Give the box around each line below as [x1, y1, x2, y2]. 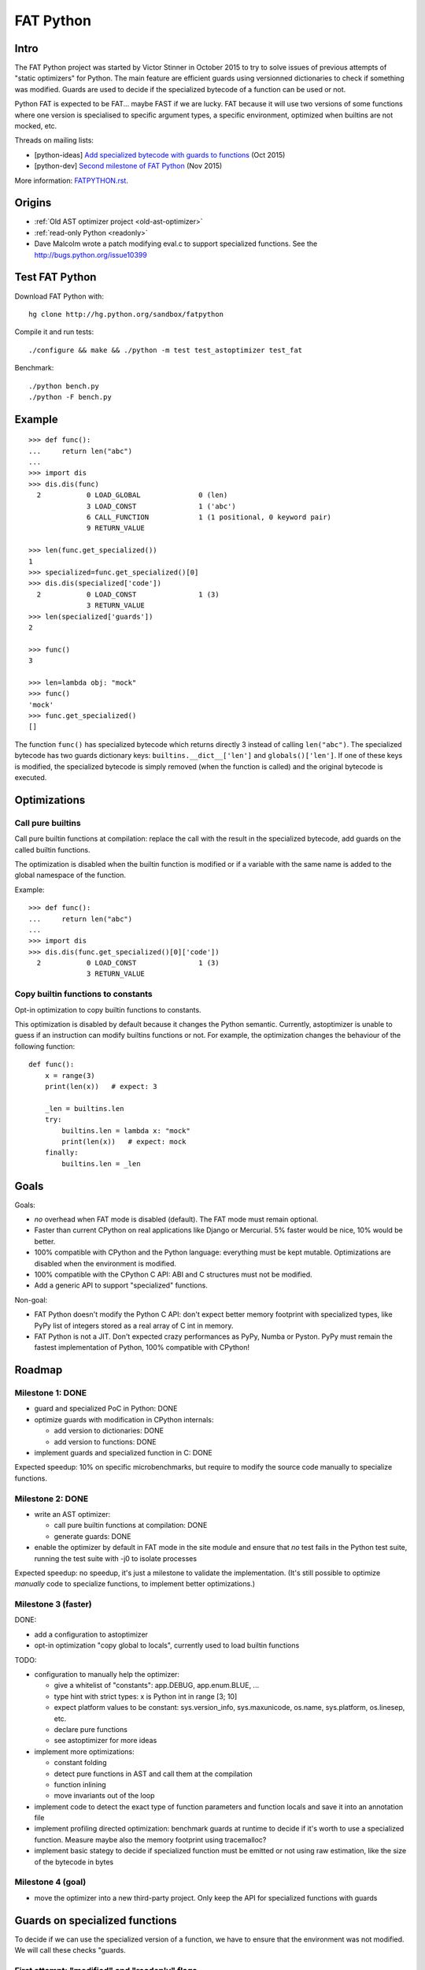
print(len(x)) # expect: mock [61, 1137, 187, 1146]
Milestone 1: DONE [14, 1388, 87, 1399]
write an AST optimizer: [34, 1509, 110, 1518]
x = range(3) [44, 1071, 95, 1080]
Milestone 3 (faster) [14, 1599, 92, 1610]
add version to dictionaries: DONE [54, 1426, 164, 1436]
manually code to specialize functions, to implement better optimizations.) [14, 1579, 256, 1589]
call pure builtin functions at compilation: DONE [54, 1521, 208, 1530]
